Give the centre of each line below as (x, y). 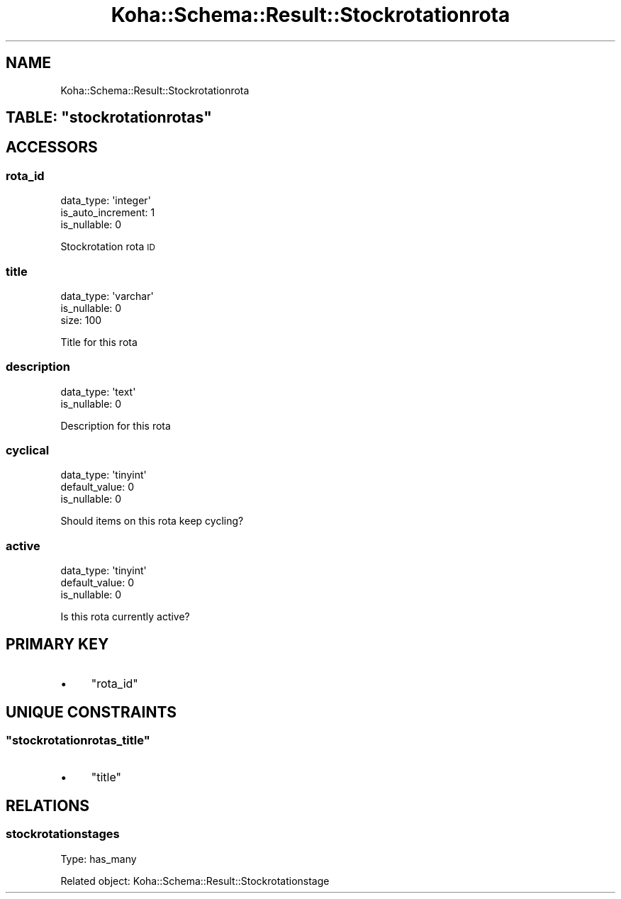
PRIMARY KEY (57, 644)
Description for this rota (116, 425)
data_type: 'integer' (106, 201)
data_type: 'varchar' (107, 296)
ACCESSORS (52, 147)
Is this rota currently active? (125, 617)
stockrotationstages (63, 834)
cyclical (28, 451)
